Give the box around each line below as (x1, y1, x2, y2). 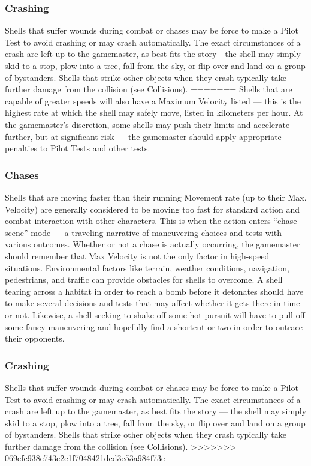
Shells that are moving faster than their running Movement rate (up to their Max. (5, 190, 307, 203)
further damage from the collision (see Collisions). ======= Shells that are (5, 83, 292, 95)
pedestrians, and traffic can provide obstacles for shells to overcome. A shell (5, 273, 283, 286)
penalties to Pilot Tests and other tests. (5, 142, 150, 154)
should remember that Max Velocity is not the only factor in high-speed (5, 249, 270, 262)
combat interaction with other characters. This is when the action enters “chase (5, 214, 297, 227)
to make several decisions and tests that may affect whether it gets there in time (5, 297, 300, 309)
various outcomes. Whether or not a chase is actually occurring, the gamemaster (5, 238, 300, 250)
